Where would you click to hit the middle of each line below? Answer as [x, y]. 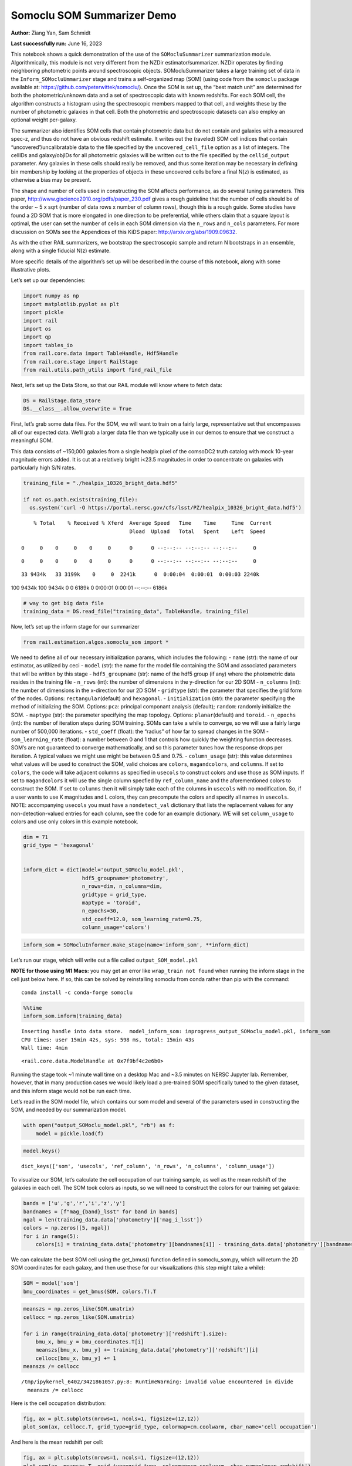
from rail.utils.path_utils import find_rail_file [98, 370]
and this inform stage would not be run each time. [71, 1091]
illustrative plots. [31, 270]
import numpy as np [51, 296]
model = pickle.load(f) [70, 1134]
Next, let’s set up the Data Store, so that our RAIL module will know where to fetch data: [116, 385]
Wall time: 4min [45, 1048]
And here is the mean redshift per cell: [57, 1442]
